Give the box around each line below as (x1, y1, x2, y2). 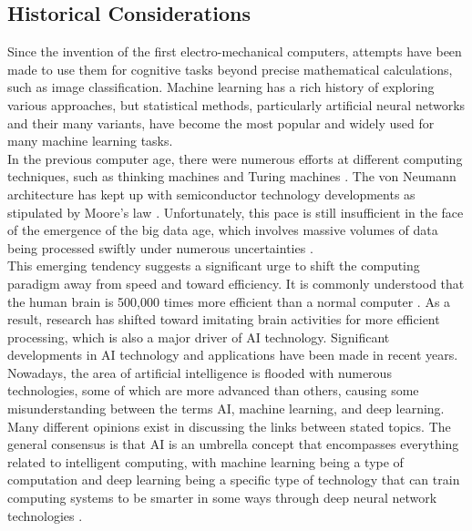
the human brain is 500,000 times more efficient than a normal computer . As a (7, 291, 451, 311)
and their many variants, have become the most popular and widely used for (7, 113, 435, 132)
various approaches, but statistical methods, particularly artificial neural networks (7, 95, 466, 114)
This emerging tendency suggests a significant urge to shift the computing (7, 256, 420, 275)
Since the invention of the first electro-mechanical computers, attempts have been (7, 42, 462, 61)
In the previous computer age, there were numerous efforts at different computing (7, 148, 463, 168)
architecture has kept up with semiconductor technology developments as (7, 184, 416, 203)
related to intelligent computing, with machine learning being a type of (7, 452, 404, 471)
